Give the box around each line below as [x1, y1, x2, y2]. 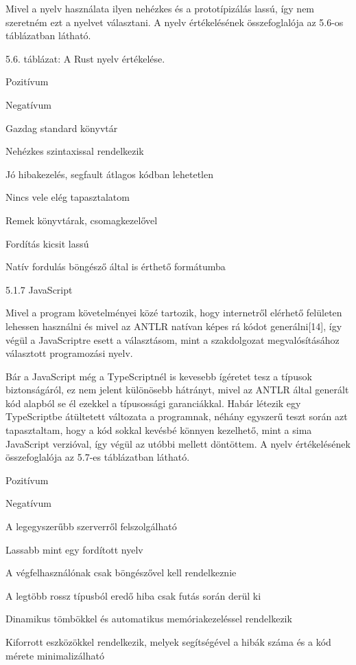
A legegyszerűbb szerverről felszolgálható [5, 519, 177, 534]
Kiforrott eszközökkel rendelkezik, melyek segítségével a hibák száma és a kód [5, 635, 331, 648]
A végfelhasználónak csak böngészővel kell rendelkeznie [5, 565, 237, 580]
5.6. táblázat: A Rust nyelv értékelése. [5, 51, 165, 65]
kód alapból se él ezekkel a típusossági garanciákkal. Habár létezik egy [5, 395, 301, 410]
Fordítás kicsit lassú [5, 236, 89, 250]
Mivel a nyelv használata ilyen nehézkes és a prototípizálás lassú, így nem [5, 1, 315, 15]
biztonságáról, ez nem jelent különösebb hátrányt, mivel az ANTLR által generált [5, 382, 349, 397]
